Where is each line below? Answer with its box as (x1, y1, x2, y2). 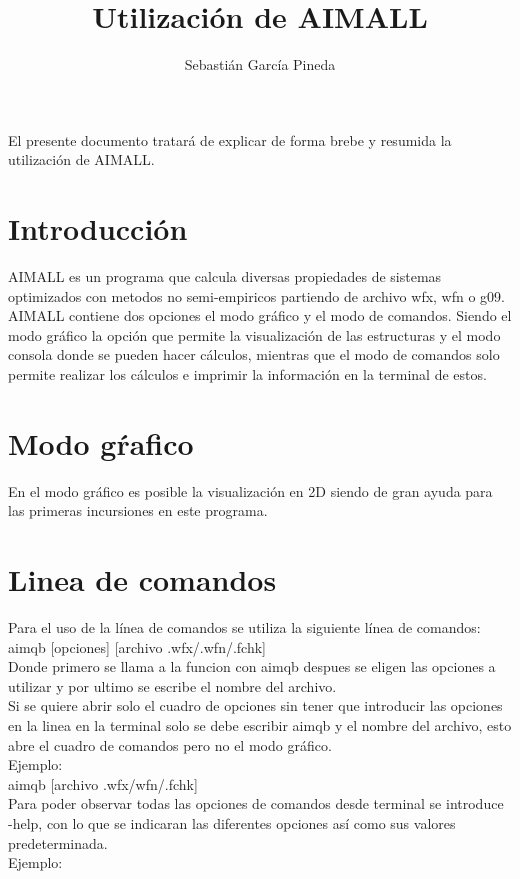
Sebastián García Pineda (184, 54, 336, 75)
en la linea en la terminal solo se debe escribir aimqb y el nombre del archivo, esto (8, 715, 512, 735)
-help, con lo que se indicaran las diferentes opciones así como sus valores (8, 812, 456, 833)
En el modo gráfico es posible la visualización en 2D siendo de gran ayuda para (8, 480, 493, 501)
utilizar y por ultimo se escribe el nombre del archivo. (8, 675, 337, 696)
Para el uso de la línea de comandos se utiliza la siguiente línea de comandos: (8, 617, 481, 638)
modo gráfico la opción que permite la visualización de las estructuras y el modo (8, 324, 501, 345)
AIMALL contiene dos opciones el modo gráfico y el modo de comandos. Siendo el (8, 305, 512, 326)
